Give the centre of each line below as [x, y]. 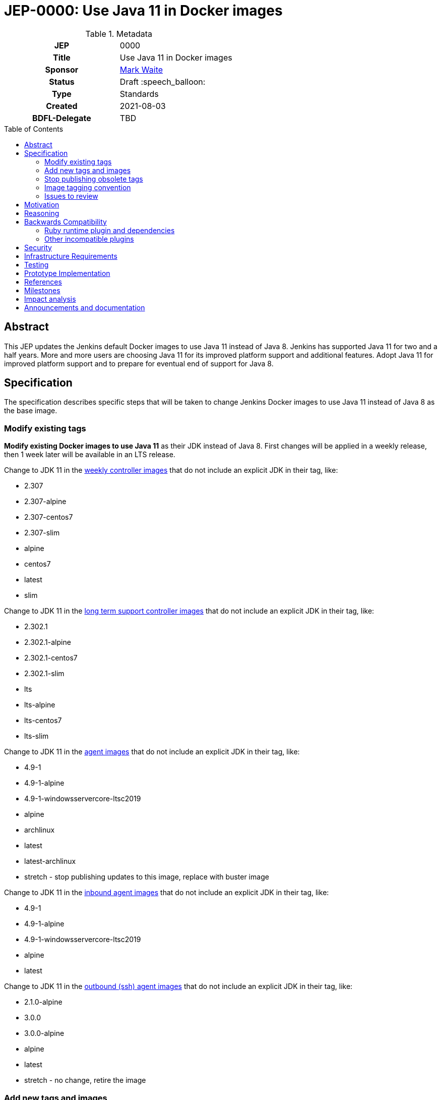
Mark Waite [141, 69]
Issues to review [71, 196]
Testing [37, 264]
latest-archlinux [50, 861]
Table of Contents [34, 129]
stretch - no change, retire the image [85, 1080]
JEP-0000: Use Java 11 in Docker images [143, 11]
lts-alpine [40, 705]
